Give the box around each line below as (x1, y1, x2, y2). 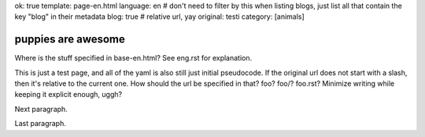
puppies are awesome (14, 32, 126, 46)
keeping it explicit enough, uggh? (14, 90, 122, 99)
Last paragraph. (14, 119, 66, 128)
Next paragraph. (14, 104, 68, 113)
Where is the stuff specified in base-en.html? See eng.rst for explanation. (14, 54, 253, 63)
